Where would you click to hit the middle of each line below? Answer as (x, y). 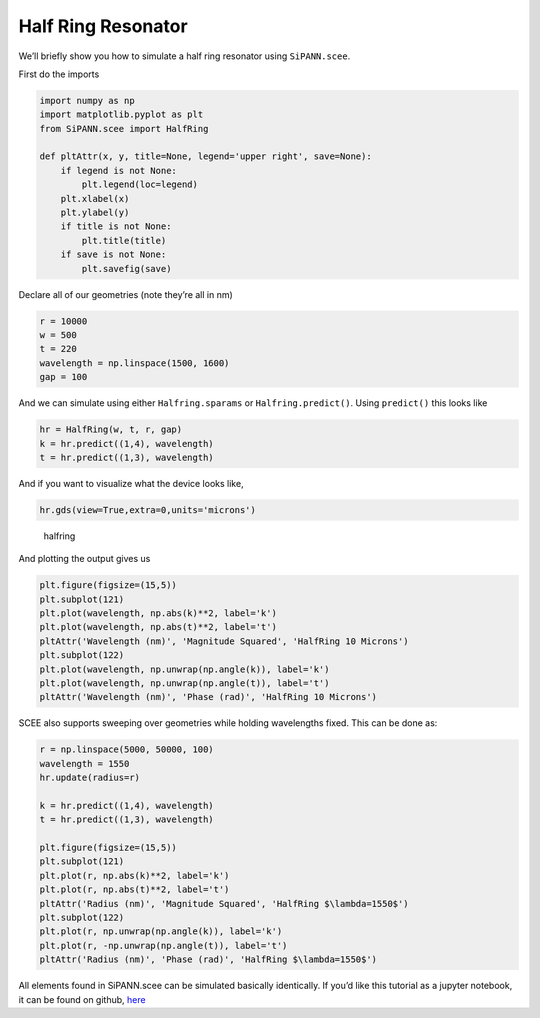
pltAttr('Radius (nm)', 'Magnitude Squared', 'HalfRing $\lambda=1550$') (224, 903)
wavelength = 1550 (84, 763)
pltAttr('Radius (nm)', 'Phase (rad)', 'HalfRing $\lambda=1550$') (208, 959)
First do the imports (59, 74)
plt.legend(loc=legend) (140, 184)
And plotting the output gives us (84, 559)
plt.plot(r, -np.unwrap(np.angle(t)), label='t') (163, 945)
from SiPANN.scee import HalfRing (124, 128)
